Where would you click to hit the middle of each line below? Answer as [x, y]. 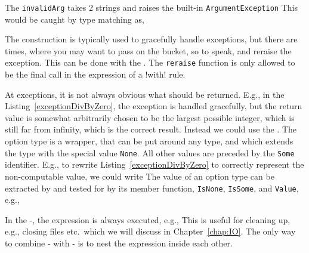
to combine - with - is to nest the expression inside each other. [119, 243]
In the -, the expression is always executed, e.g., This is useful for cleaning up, [148, 219]
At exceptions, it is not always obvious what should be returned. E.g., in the [145, 94]
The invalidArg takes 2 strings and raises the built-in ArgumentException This [151, 7]
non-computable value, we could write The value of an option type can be [140, 176]
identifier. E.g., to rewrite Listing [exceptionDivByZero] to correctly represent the [154, 164]
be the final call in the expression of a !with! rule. [95, 74]
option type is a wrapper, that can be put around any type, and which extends [149, 141]
